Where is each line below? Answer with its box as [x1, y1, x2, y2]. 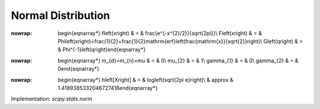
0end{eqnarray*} [57, 65, 100, 72]
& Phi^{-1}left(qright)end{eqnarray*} [57, 46, 146, 53]
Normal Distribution [11, 9, 110, 22]
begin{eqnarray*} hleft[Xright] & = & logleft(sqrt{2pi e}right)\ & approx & [57, 76, 233, 83]
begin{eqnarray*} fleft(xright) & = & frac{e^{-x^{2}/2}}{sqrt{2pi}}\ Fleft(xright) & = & [57, 30, 262, 37]
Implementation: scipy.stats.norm [11, 95, 93, 102]
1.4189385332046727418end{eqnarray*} [57, 84, 158, 91]
